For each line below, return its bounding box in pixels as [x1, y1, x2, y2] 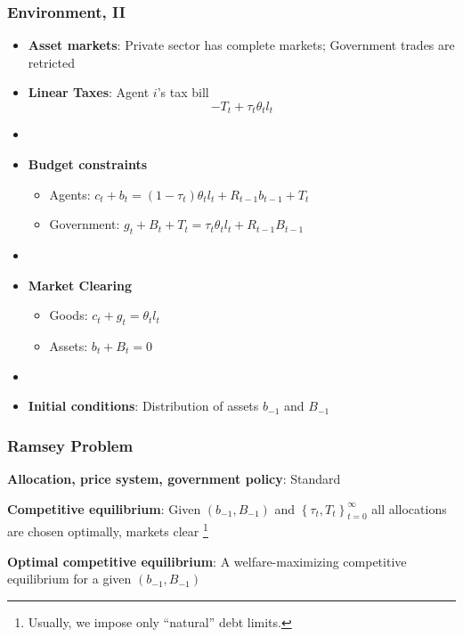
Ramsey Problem [7, 434, 134, 456]
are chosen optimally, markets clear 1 [7, 519, 208, 541]
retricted [28, 53, 75, 71]
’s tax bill [157, 83, 209, 102]
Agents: [49, 184, 91, 203]
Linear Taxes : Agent [28, 83, 150, 102]
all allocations [371, 499, 447, 518]
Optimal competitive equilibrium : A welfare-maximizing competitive [7, 551, 407, 570]
